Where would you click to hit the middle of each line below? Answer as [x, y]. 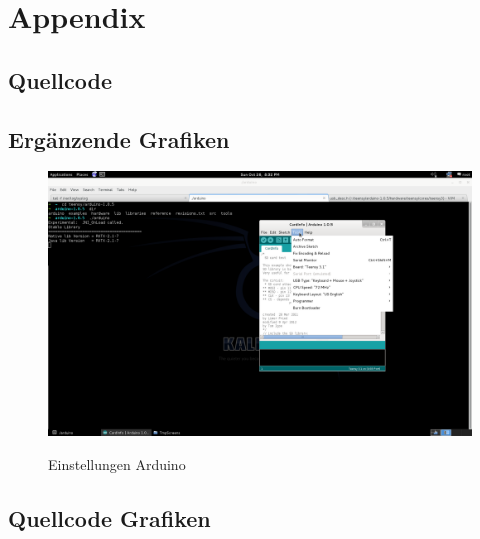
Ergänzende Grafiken [119, 138]
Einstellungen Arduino [117, 463]
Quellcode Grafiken [109, 517]
